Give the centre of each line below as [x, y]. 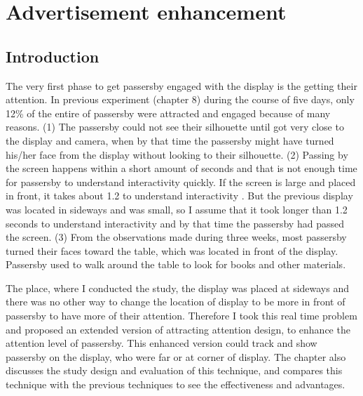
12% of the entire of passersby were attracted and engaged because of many [168, 113]
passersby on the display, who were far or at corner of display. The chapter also [176, 356]
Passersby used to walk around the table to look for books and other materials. [176, 264]
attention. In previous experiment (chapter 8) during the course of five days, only [180, 99]
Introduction [53, 56]
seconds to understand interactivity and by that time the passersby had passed [175, 223]
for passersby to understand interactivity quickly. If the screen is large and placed [181, 181]
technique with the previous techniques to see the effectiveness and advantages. [176, 384]
